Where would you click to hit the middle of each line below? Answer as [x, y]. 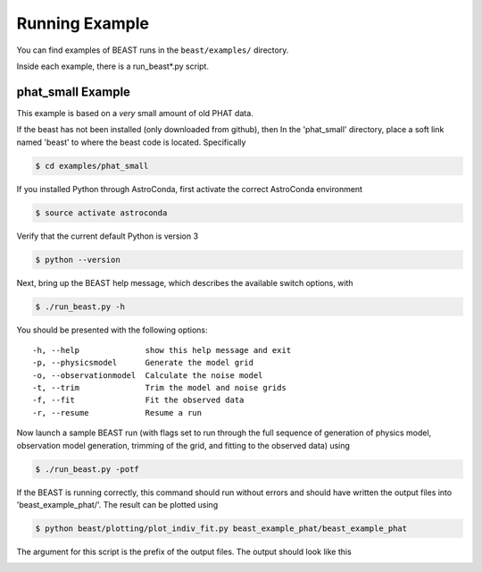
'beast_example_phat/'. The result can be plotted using [117, 504]
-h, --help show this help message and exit [162, 350]
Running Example [83, 23]
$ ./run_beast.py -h [80, 307]
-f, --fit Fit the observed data [138, 400]
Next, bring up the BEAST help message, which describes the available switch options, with [185, 282]
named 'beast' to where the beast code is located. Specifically [131, 142]
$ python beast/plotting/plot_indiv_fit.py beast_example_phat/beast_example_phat [221, 528]
